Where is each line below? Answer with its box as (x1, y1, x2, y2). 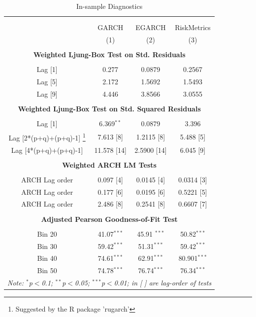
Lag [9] (36, 89, 58, 99)
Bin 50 (37, 265, 57, 276)
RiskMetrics (175, 22, 211, 33)
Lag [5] (36, 76, 58, 87)
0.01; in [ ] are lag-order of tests (114, 278, 212, 288)
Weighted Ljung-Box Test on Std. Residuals (33, 49, 186, 60)
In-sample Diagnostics (76, 1, 143, 11)
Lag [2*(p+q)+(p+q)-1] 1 (8, 131, 86, 142)
